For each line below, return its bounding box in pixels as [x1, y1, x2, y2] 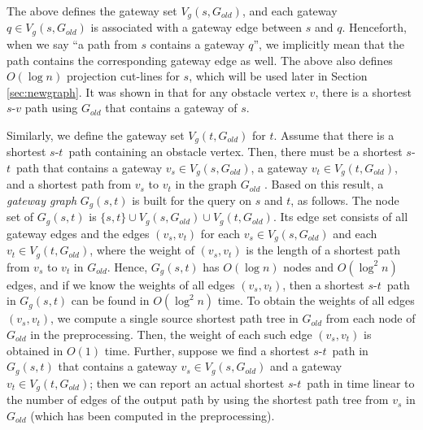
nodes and [283, 258, 334, 275]
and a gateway [269, 358, 342, 375]
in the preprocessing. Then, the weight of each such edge [30, 325, 312, 342]
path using [24, 99, 78, 116]
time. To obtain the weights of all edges [217, 292, 415, 309]
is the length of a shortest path [246, 241, 400, 258]
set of [7, 208, 34, 225]
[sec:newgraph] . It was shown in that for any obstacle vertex [7, 83, 306, 100]
